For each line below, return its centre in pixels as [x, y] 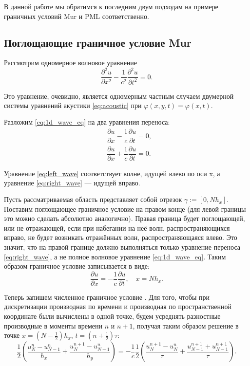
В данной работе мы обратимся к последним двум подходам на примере [111, 6]
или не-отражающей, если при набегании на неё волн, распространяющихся [117, 228]
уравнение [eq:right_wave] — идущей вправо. [72, 183]
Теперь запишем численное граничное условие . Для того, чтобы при [107, 297]
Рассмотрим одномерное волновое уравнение [71, 63]
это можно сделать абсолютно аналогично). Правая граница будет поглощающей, [125, 218]
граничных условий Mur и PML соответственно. [77, 16]
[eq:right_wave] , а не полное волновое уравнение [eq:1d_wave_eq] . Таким [115, 256]
